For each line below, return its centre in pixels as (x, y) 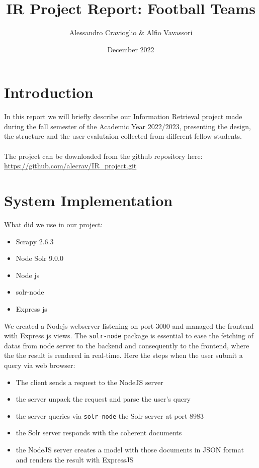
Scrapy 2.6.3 (35, 241)
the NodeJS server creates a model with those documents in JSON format (130, 449)
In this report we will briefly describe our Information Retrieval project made (123, 116)
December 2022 (131, 49)
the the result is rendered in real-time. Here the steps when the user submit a (123, 355)
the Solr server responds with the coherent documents (99, 433)
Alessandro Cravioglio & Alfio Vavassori (131, 32)
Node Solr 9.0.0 (39, 258)
